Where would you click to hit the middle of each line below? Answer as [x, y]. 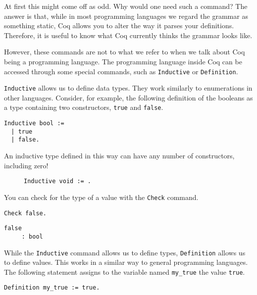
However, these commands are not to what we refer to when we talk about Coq [125, 52]
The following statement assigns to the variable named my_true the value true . [125, 271]
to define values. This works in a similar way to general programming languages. [126, 262]
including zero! [26, 165]
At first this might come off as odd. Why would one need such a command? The [126, 6]
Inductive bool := [34, 123]
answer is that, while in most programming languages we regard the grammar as [126, 16]
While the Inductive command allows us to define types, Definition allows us [125, 252]
